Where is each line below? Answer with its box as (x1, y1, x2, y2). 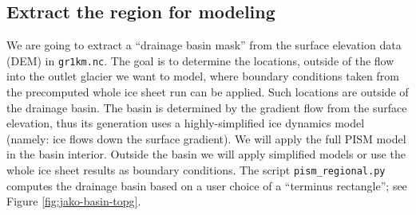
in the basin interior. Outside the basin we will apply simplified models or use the (6, 146, 406, 162)
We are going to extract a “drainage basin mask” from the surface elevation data (6, 37, 402, 53)
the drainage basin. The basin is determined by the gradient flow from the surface (6, 99, 407, 115)
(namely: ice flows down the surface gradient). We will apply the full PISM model (6, 130, 406, 147)
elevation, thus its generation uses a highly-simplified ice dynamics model (6, 115, 365, 131)
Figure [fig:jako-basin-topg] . (6, 193, 141, 209)
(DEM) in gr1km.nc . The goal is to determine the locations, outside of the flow (6, 52, 394, 68)
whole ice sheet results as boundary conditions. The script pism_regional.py (6, 162, 386, 178)
